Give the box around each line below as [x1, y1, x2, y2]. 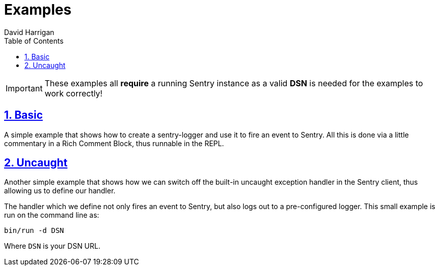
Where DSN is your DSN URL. [4, 242, 100, 251]
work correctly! [44, 88, 103, 98]
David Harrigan [4, 27, 54, 37]
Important [6, 83, 43, 93]
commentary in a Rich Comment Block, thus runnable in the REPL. [4, 139, 224, 148]
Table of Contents [4, 36, 64, 45]
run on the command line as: [4, 211, 99, 220]
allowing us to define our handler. [4, 186, 116, 195]
